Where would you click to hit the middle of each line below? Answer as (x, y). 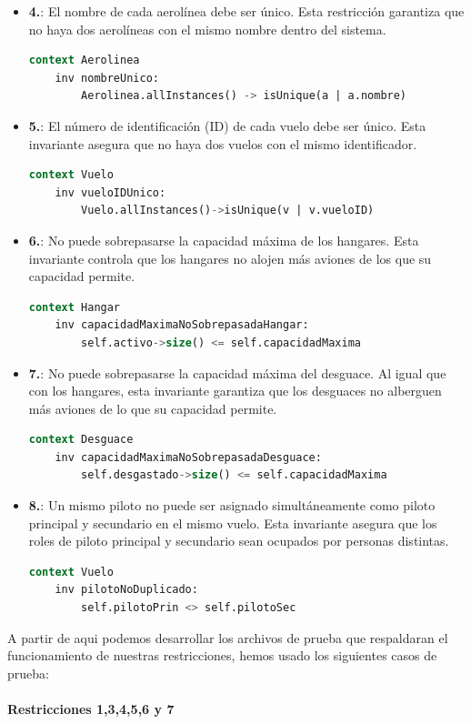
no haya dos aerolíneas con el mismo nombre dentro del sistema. (207, 29)
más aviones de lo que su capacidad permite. (153, 408)
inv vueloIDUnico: (110, 192)
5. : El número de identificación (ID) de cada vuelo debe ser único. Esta (227, 125)
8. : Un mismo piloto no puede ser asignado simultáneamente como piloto (232, 505)
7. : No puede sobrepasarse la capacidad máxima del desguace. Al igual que (237, 372)
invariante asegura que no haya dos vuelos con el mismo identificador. (223, 143)
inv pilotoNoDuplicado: (126, 590)
